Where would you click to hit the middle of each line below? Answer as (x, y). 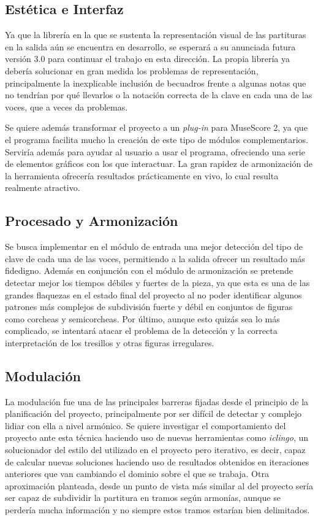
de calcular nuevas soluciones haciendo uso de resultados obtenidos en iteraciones (157, 461)
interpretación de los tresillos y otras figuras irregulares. (110, 342)
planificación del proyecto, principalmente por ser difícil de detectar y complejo (153, 413)
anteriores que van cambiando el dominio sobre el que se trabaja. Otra (137, 474)
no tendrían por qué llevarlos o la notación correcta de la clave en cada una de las (159, 95)
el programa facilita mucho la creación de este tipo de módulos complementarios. (157, 139)
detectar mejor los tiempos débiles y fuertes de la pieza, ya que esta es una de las (157, 282)
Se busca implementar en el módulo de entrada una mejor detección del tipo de (154, 246)
